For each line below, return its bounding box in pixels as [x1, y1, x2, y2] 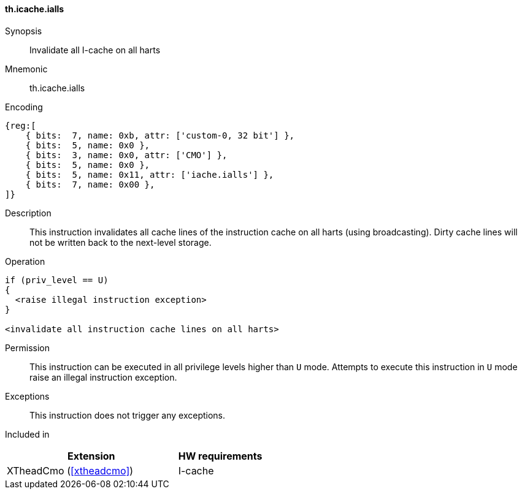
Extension [67, 449, 115, 462]
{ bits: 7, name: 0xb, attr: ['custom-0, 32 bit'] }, [25, 130, 295, 140]
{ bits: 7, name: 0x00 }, [25, 179, 155, 189]
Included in [5, 428, 50, 439]
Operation [5, 256, 45, 267]
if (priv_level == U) [5, 275, 109, 285]
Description [5, 207, 52, 218]
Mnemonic [5, 63, 48, 74]
